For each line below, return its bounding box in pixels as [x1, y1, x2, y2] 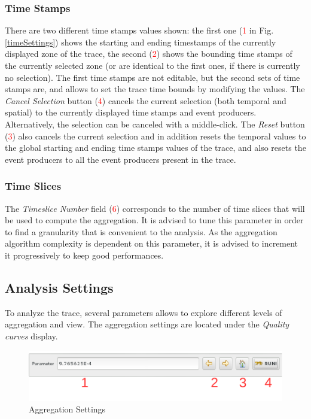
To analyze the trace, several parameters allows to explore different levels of [5, 306, 282, 318]
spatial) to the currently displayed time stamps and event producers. [5, 106, 257, 119]
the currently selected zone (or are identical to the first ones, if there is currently [5, 59, 300, 71]
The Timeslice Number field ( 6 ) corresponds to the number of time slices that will [5, 202, 305, 214]
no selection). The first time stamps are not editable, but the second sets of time [5, 71, 300, 83]
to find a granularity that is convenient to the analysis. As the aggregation [5, 225, 278, 238]
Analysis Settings [5, 278, 114, 296]
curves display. [5, 329, 58, 342]
